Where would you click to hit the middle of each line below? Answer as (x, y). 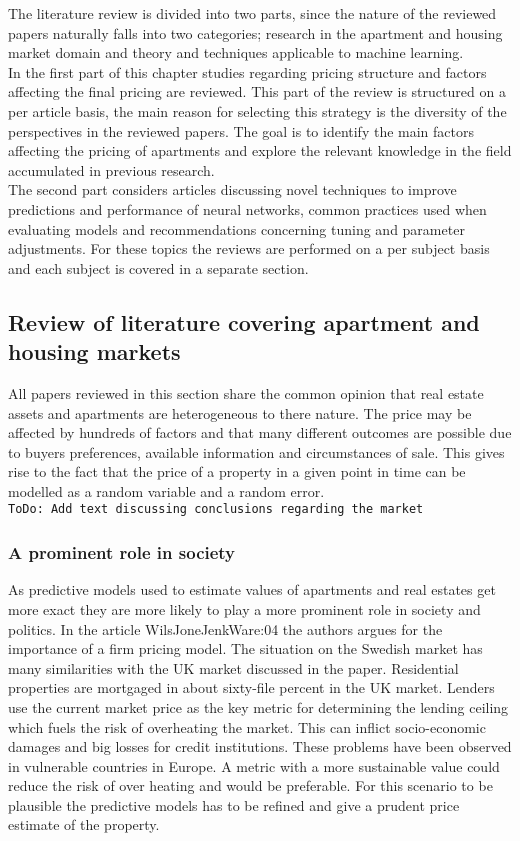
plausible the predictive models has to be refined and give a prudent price (234, 804)
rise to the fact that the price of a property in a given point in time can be (237, 471)
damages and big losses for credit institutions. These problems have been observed (260, 746)
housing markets (94, 351)
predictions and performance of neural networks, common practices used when (247, 208)
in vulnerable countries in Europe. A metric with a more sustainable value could (254, 765)
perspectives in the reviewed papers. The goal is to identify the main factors (241, 130)
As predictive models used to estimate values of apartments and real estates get (252, 589)
